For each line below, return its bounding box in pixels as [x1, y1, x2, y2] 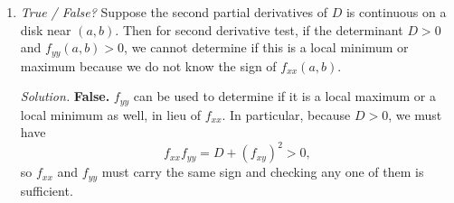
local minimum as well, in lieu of [20, 105, 201, 124]
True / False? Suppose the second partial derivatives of [20, 3, 327, 21]
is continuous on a [345, 3, 447, 21]
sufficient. [20, 180, 73, 199]
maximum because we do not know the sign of [20, 56, 277, 75]
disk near [20, 20, 71, 39]
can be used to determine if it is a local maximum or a [133, 87, 437, 106]
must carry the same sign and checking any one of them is [101, 162, 424, 181]
